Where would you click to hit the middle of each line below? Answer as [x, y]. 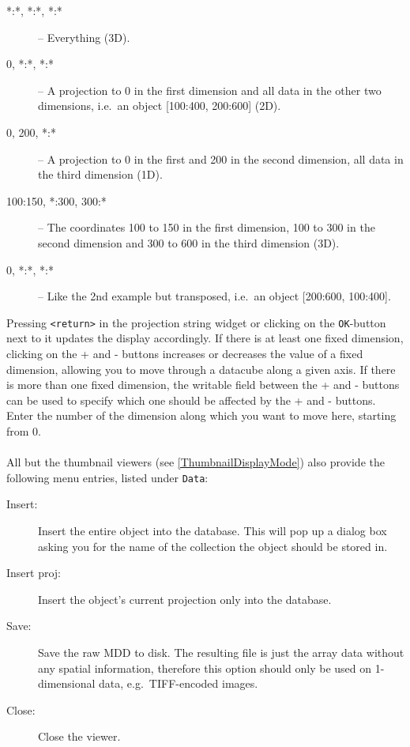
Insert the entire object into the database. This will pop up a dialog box [213, 530]
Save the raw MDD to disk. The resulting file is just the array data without [221, 652]
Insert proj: [34, 573]
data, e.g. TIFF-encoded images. [179, 683]
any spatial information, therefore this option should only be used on [205, 668]
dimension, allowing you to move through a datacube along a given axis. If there [201, 369]
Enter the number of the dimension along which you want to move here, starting [201, 415]
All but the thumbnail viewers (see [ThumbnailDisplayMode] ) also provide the [196, 462]
